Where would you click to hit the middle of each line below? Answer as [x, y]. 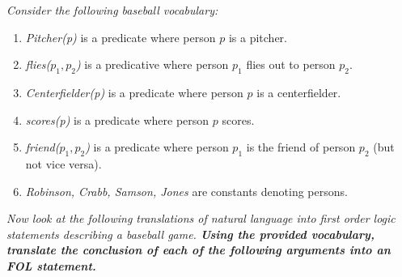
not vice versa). [63, 163]
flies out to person [291, 64]
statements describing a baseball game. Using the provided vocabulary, [190, 234]
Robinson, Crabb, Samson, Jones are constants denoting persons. [186, 191]
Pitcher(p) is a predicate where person [121, 37]
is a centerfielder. [299, 92]
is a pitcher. [258, 37]
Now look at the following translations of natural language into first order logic [201, 218]
